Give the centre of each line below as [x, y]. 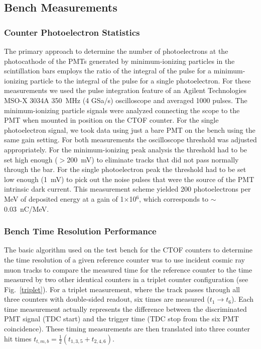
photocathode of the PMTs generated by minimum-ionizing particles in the [119, 61]
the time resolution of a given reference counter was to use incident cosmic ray [124, 259]
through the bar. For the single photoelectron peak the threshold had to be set [125, 169]
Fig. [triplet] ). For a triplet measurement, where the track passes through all [122, 289]
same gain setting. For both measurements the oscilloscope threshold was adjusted [130, 140]
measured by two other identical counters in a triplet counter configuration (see [126, 279]
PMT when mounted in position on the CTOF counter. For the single [111, 120]
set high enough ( [31, 159]
